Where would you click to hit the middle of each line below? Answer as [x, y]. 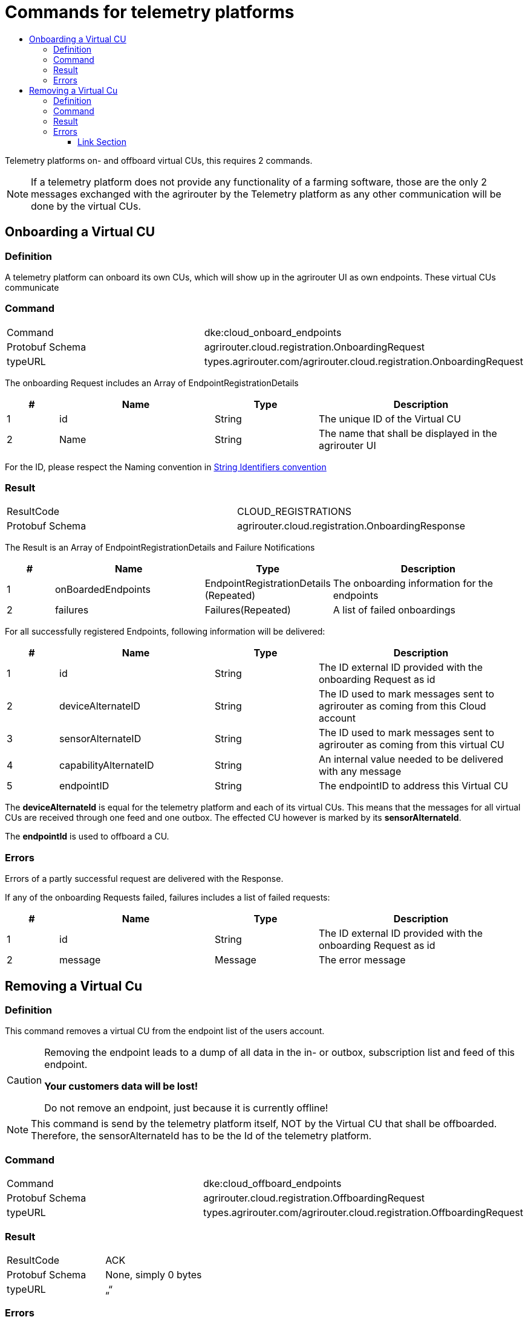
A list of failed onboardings [394, 610]
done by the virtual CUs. [86, 206]
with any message [360, 772]
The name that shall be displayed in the [408, 433]
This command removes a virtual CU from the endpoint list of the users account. [165, 1031]
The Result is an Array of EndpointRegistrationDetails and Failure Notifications [160, 548]
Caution [24, 1080]
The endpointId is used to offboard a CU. [87, 836]
